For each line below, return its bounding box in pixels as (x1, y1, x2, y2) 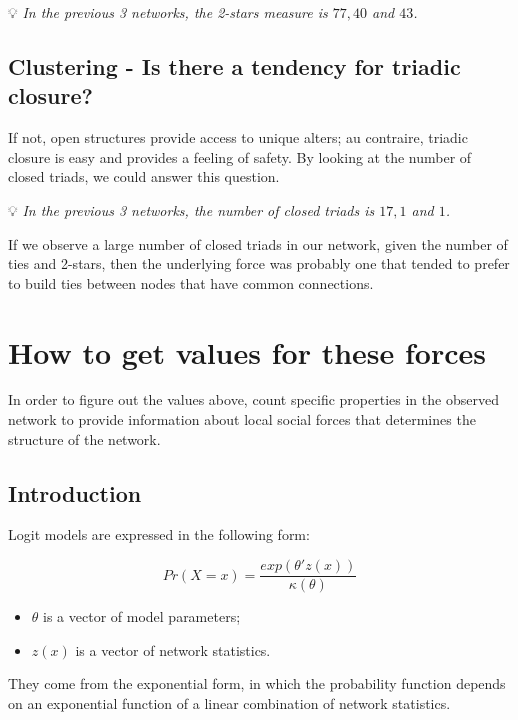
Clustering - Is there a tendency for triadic (8, 50, 461, 81)
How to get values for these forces (8, 331, 486, 372)
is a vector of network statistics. (75, 639, 271, 660)
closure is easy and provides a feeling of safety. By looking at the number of (8, 146, 472, 167)
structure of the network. (8, 428, 161, 449)
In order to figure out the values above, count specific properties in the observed (8, 389, 499, 410)
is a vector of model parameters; (43, 606, 241, 627)
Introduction (8, 477, 142, 508)
